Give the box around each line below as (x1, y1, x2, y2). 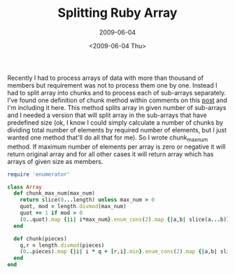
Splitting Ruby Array (57, 5, 178, 21)
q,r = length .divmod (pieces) (20, 242, 105, 249)
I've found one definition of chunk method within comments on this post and (7, 96, 227, 104)
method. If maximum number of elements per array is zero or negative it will (7, 142, 226, 151)
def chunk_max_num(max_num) (13, 190, 96, 197)
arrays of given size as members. (7, 157, 104, 165)
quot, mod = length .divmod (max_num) (20, 203, 127, 210)
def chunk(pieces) (13, 235, 68, 242)
